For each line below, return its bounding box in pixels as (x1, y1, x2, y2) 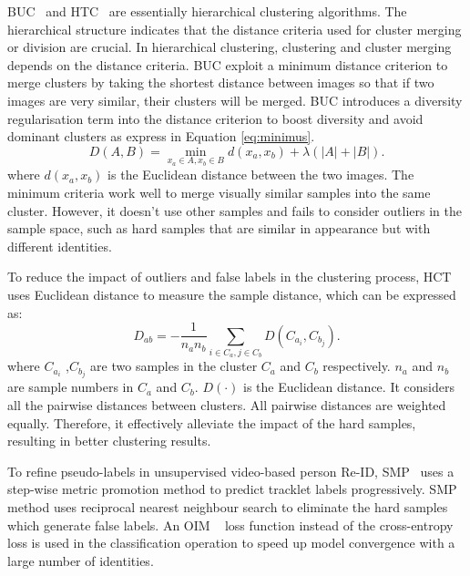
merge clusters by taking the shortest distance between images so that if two (7, 73, 434, 92)
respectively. (322, 356, 391, 375)
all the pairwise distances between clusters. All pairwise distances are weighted (7, 396, 446, 415)
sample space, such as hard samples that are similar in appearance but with (7, 219, 431, 238)
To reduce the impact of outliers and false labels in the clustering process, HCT (7, 267, 452, 286)
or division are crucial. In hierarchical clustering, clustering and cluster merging (7, 37, 452, 57)
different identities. (7, 236, 112, 255)
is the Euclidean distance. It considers (243, 377, 455, 396)
